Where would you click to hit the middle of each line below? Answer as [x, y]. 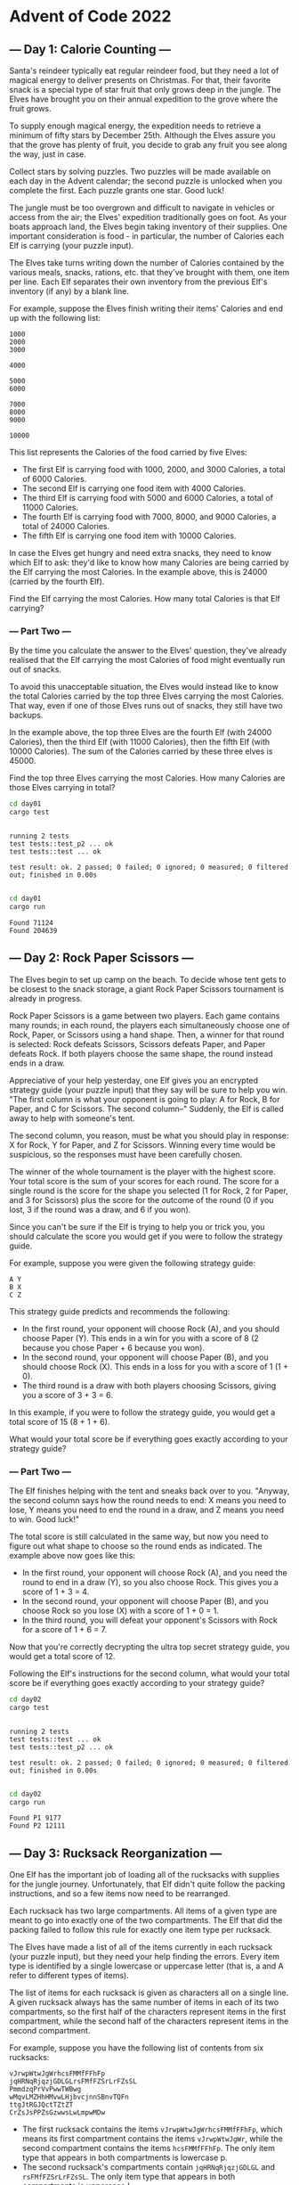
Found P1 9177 [36, 1818]
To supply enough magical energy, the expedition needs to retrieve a [135, 126]
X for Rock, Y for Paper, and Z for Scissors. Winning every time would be [142, 1145]
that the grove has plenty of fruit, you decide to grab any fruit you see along [148, 145]
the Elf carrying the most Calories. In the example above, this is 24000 [138, 572]
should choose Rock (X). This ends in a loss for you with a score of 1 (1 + [155, 1366]
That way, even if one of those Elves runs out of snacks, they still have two [146, 706]
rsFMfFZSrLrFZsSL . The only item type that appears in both [129, 2177]
